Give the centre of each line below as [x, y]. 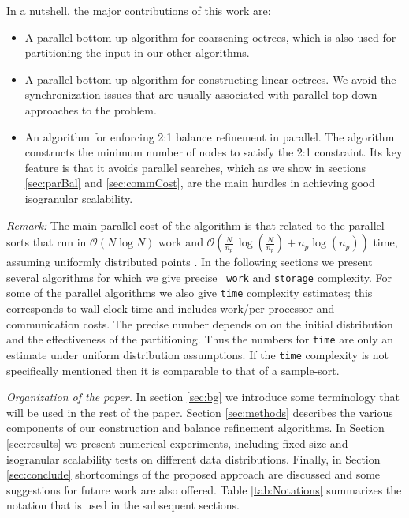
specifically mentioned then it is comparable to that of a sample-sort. [173, 370]
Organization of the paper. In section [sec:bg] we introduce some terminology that [203, 397]
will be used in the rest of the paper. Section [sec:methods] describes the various [200, 412]
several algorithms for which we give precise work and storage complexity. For [199, 277]
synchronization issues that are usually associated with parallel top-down [201, 94]
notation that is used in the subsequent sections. [123, 505]
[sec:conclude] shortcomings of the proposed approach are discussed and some [193, 474]
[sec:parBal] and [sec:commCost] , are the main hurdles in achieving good [200, 183]
